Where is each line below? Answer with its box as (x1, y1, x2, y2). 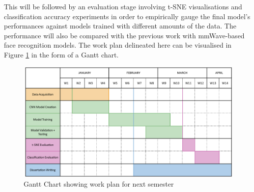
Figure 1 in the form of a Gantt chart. (4, 49, 119, 59)
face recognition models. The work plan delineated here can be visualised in (4, 40, 232, 50)
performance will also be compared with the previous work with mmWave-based (4, 30, 245, 40)
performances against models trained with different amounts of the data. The (4, 21, 236, 31)
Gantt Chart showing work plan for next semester (24, 178, 174, 189)
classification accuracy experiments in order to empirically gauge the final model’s (4, 11, 251, 21)
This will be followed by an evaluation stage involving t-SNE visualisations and (4, 1, 242, 11)
